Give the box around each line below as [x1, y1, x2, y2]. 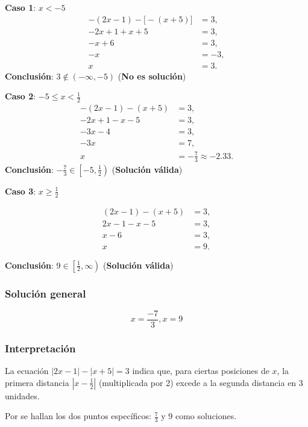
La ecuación [5, 364, 49, 377]
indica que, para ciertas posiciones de [132, 364, 269, 377]
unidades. [5, 389, 40, 402]
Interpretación [5, 340, 76, 355]
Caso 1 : [5, 1, 36, 13]
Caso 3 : [5, 184, 36, 197]
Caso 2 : [5, 90, 36, 102]
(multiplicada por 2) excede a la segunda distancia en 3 [98, 376, 303, 388]
